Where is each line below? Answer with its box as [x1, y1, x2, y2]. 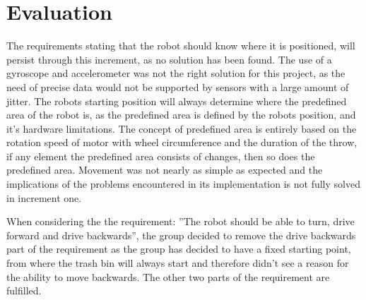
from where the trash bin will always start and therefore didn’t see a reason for [6, 256, 349, 270]
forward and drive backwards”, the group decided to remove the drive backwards [6, 227, 356, 242]
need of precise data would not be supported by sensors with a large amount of [6, 79, 349, 94]
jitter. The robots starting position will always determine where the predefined [6, 93, 347, 108]
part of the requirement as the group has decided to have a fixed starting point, [6, 241, 351, 256]
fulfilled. [6, 283, 42, 298]
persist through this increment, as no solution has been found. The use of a [6, 52, 332, 66]
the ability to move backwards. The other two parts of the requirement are [6, 269, 330, 284]
